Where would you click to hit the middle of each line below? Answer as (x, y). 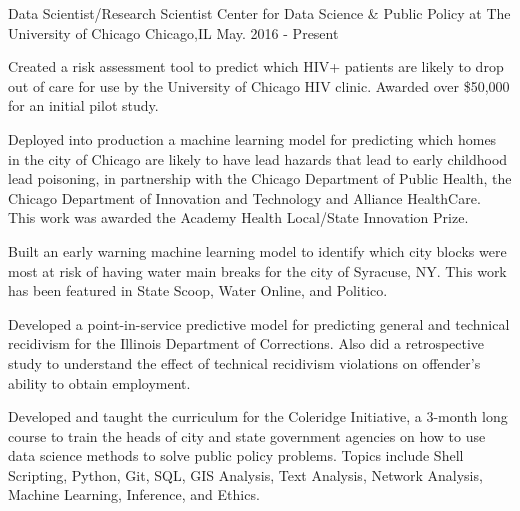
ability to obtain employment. (99, 382)
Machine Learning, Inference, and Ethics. (134, 494)
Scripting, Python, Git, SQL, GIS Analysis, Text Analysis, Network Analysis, (245, 474)
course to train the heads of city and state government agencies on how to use (247, 435)
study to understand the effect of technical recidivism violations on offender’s (244, 362)
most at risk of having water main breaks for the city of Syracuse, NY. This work (257, 270)
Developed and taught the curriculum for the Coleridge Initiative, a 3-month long (258, 416)
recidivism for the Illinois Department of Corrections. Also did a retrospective (246, 343)
